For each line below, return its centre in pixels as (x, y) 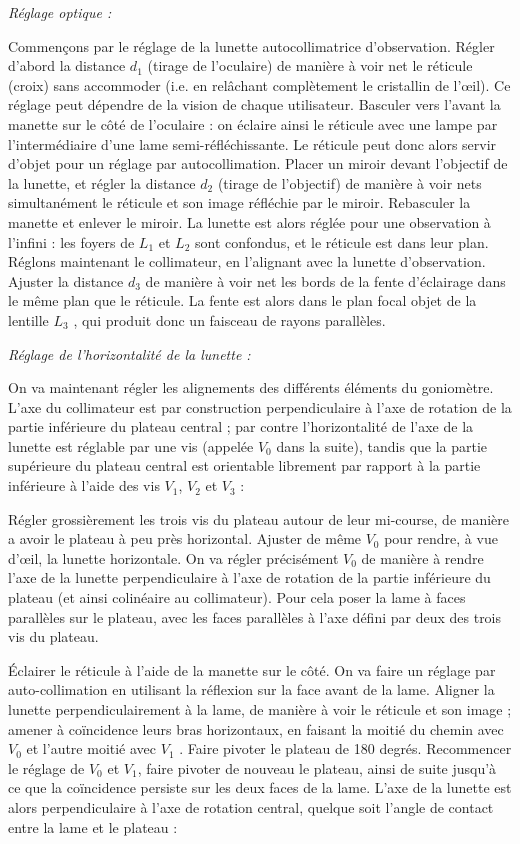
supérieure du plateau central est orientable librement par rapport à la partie (244, 465)
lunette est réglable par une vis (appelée (131, 445)
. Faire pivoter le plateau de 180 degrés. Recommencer (345, 748)
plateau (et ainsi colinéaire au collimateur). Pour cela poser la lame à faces (237, 597)
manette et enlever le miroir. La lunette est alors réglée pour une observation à (249, 221)
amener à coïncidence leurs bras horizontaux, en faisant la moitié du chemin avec (256, 728)
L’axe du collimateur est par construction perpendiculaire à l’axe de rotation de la (260, 406)
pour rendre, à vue (441, 538)
